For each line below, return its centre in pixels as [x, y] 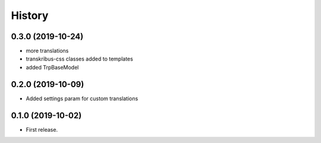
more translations [47, 51]
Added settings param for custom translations [82, 98]
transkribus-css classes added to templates [79, 59]
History [30, 15]
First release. [42, 129]
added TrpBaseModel [52, 67]
